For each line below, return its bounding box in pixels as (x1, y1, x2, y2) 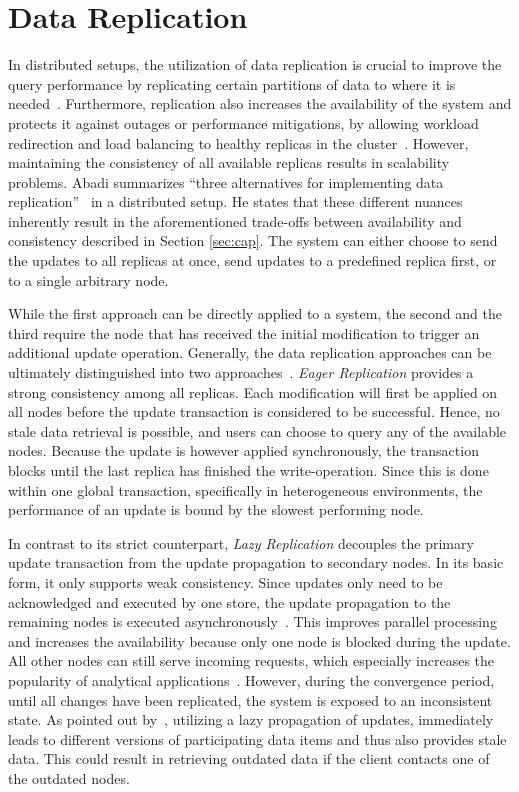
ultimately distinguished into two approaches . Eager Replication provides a (8, 362, 474, 383)
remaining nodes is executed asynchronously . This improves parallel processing (8, 611, 497, 632)
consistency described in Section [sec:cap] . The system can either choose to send (8, 230, 498, 251)
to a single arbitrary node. (8, 269, 169, 290)
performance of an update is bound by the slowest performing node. (8, 499, 424, 520)
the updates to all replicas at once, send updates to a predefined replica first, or (8, 250, 497, 271)
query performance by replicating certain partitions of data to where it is (8, 73, 456, 94)
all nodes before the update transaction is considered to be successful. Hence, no (8, 401, 500, 422)
